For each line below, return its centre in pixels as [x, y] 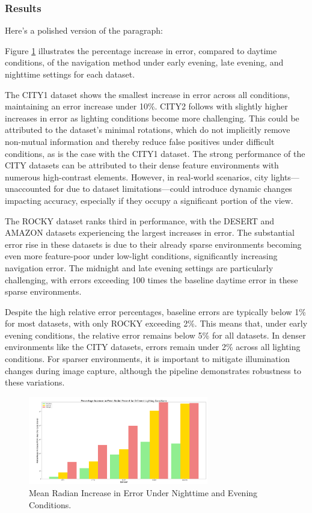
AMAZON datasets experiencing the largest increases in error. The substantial [150, 232]
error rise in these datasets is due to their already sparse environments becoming [153, 244]
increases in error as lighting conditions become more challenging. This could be [152, 118]
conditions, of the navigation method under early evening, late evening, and [144, 62]
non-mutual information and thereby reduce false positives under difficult [140, 141]
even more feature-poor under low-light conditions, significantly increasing [141, 256]
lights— [285, 177]
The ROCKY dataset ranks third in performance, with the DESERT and [140, 220]
